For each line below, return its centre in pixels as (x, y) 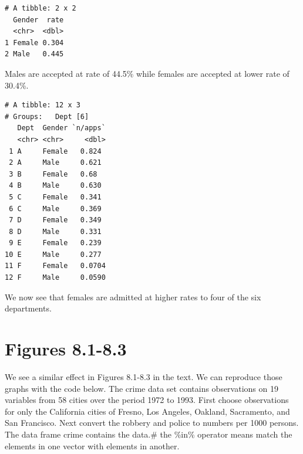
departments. (28, 308)
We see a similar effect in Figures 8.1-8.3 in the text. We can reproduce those (144, 376)
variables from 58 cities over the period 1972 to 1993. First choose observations (147, 400)
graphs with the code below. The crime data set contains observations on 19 (142, 388)
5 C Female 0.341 (55, 197)
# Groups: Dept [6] (47, 116)
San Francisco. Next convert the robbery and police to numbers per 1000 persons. (152, 423)
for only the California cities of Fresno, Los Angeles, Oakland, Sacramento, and (147, 411)
